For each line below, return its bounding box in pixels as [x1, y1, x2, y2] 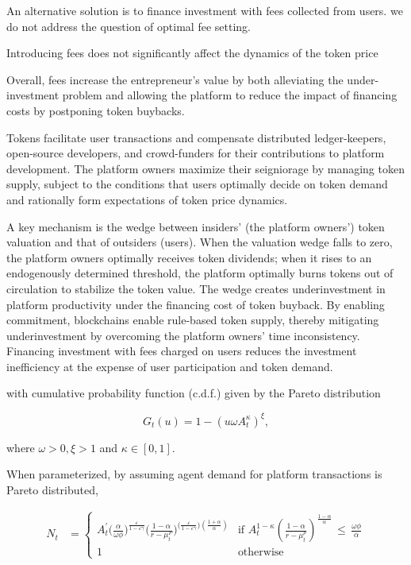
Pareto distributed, [6, 481, 98, 497]
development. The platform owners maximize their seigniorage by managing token [6, 160, 405, 176]
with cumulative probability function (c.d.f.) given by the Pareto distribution [6, 385, 381, 401]
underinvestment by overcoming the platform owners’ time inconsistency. [6, 327, 360, 343]
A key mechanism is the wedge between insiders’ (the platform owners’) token [6, 218, 385, 234]
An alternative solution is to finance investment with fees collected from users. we [6, 2, 403, 18]
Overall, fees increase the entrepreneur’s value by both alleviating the [6, 71, 344, 87]
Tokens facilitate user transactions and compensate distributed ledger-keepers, [6, 129, 386, 145]
